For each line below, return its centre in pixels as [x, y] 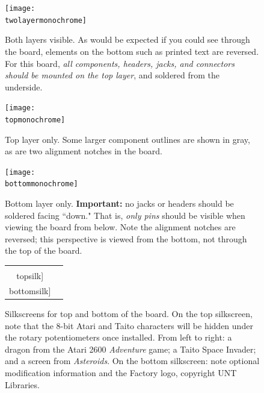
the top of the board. [44, 250]
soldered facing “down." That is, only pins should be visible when [125, 215]
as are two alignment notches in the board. [84, 151]
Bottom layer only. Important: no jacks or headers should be [119, 203]
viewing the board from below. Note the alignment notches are [120, 227]
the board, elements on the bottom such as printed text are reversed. [132, 51]
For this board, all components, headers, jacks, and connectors [120, 63]
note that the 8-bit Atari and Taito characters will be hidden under [129, 325]
